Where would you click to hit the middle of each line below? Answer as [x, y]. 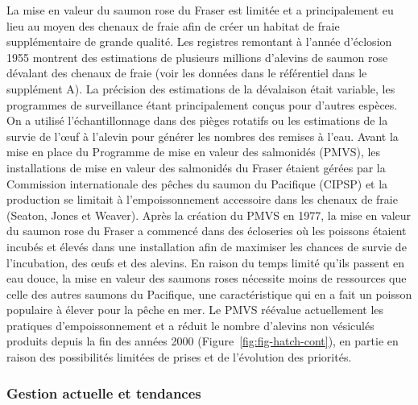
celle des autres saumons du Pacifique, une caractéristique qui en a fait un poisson [209, 293]
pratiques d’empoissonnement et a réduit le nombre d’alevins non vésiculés [190, 325]
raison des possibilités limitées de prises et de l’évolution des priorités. [179, 357]
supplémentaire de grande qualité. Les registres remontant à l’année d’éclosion [199, 41]
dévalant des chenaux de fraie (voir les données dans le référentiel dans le [187, 73]
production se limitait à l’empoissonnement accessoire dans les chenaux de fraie [202, 199]
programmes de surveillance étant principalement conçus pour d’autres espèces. [202, 104]
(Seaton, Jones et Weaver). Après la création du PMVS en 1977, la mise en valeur [209, 215]
